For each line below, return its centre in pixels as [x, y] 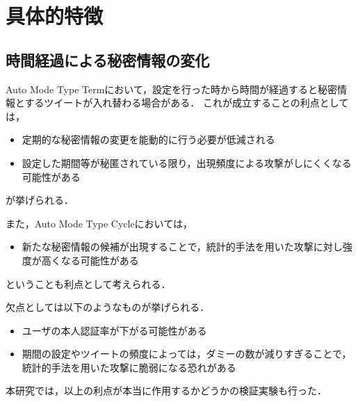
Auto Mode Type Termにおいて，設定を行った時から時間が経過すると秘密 [171, 89]
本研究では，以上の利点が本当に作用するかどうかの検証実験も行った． [166, 391]
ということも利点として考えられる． [88, 283]
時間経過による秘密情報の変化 [108, 59]
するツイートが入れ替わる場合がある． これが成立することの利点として [187, 103]
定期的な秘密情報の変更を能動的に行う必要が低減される [148, 139]
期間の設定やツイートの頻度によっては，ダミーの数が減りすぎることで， [187, 354]
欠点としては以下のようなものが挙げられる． [108, 307]
